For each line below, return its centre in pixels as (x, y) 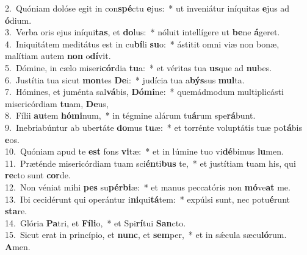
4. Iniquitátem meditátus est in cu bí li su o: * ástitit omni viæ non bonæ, (142, 44)
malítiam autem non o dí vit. (58, 56)
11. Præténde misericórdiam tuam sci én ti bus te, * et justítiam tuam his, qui (150, 163)
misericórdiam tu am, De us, (57, 103)
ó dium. (18, 20)
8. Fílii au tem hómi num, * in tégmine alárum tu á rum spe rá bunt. (130, 115)
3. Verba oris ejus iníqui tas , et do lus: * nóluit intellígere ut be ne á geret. (143, 32)
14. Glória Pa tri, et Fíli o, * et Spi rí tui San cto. (96, 222)
